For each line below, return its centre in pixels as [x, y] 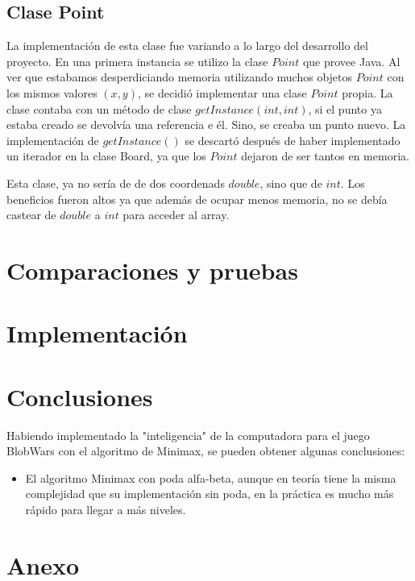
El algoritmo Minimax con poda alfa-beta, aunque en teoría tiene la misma [211, 477]
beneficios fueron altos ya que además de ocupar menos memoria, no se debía [197, 199]
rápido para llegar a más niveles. [106, 509]
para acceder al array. [176, 215]
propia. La [367, 92]
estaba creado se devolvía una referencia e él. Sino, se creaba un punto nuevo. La [206, 124]
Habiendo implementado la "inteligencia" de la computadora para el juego [188, 435]
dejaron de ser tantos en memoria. [325, 156]
